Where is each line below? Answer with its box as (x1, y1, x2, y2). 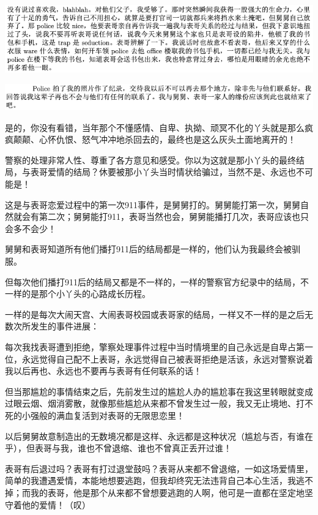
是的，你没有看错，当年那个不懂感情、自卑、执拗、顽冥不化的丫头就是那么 (5, 121, 305, 133)
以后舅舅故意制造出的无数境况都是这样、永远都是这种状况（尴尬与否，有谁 (5, 429, 305, 442)
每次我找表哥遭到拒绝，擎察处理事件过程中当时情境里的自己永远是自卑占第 (5, 340, 305, 353)
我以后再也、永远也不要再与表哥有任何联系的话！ (5, 364, 202, 377)
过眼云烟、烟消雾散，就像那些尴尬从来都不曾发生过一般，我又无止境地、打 (5, 397, 305, 410)
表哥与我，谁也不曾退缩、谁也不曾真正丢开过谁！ (34, 442, 232, 454)
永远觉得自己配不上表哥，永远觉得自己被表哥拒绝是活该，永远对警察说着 (21, 352, 313, 365)
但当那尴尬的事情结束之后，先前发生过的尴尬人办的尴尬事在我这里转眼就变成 (5, 385, 313, 397)
